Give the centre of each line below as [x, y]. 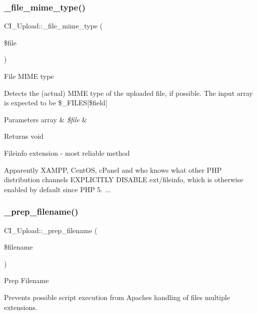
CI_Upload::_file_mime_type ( [53, 26]
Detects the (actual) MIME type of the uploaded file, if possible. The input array [128, 93]
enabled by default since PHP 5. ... [57, 189]
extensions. [21, 307]
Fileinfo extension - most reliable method [67, 153]
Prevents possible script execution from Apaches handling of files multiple [117, 297]
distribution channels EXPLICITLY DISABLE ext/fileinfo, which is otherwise [124, 179]
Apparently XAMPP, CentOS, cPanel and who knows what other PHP [113, 169]
